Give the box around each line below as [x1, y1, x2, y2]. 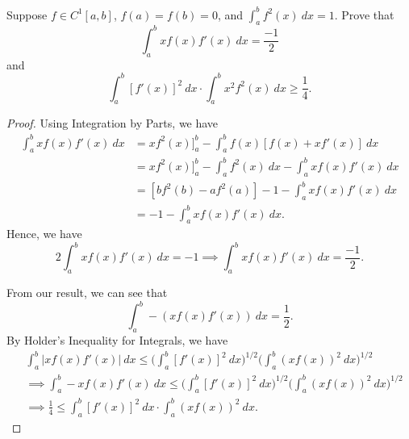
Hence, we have [6, 225, 82, 242]
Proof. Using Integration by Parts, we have [6, 115, 219, 132]
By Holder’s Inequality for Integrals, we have [6, 332, 228, 349]
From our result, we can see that [6, 284, 168, 301]
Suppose [6, 6, 48, 23]
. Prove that [334, 6, 394, 23]
